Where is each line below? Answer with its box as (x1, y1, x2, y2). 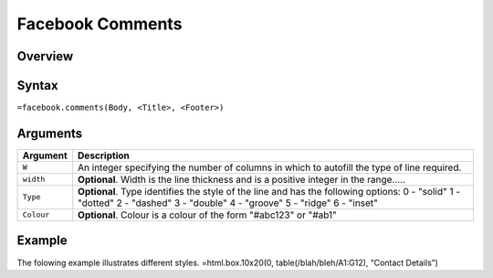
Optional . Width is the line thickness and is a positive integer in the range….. (78, 173, 406, 186)
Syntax (16, 78, 58, 93)
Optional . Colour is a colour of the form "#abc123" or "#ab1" (78, 208, 337, 221)
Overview (16, 48, 74, 64)
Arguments (16, 125, 83, 141)
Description (78, 149, 130, 162)
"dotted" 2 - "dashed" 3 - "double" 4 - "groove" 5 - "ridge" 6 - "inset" (78, 197, 379, 209)
